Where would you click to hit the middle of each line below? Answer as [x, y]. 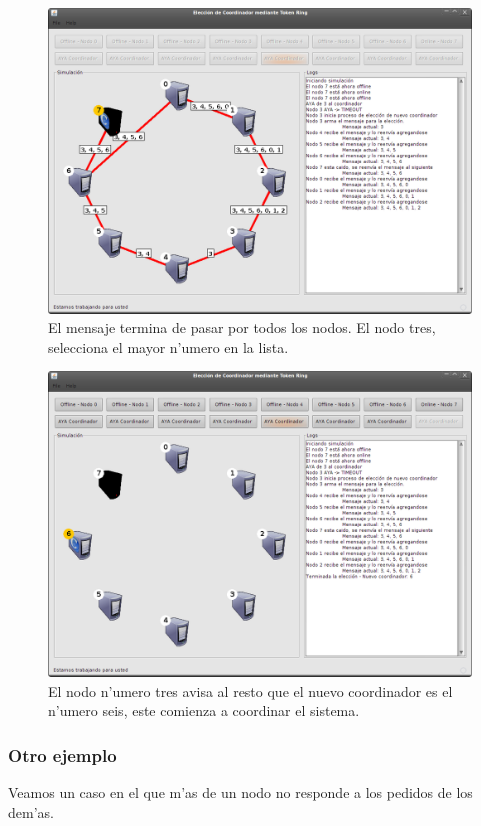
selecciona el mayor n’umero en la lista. [168, 346]
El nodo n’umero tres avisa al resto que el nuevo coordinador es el [250, 690]
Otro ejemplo [62, 754]
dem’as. [31, 811]
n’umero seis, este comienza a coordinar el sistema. [204, 710]
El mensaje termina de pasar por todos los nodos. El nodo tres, [242, 327]
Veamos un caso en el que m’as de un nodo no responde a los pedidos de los [240, 791]
